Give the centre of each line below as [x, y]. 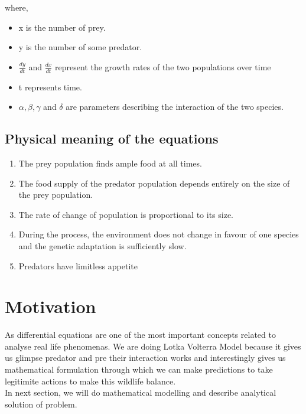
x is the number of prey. [62, 27]
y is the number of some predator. [80, 47]
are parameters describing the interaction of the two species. [175, 107]
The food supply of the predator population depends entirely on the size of [154, 183]
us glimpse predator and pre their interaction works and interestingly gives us [145, 358]
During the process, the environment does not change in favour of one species [159, 234]
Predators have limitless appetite [78, 265]
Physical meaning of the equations [112, 138]
